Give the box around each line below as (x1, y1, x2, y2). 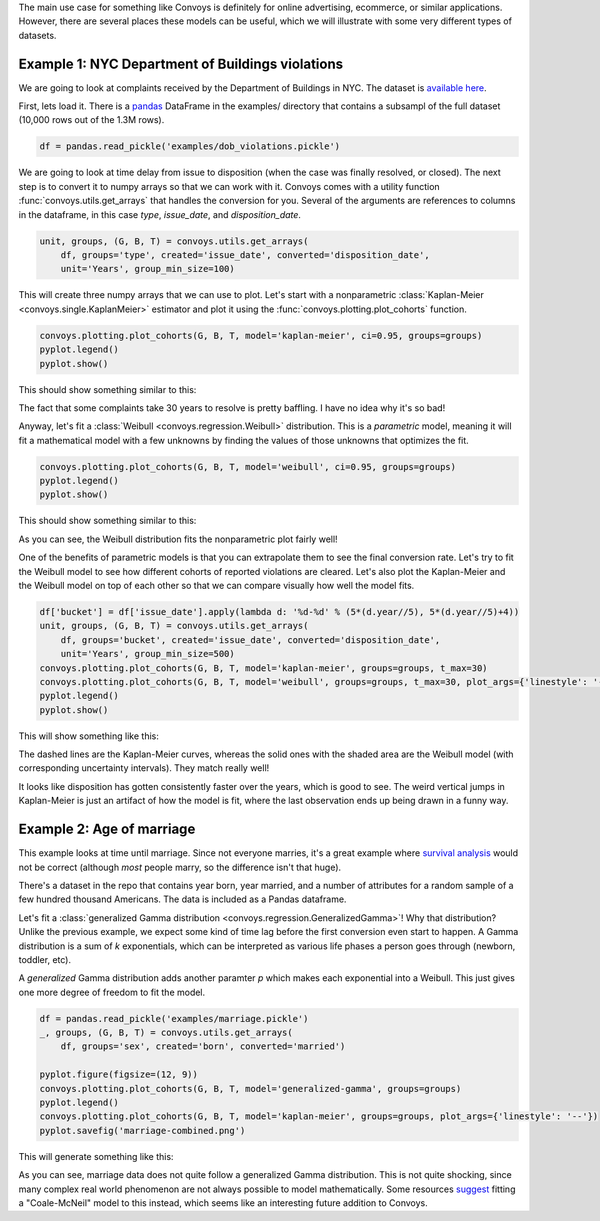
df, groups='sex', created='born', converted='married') (60, 1041, 346, 1052)
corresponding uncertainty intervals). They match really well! (18, 762, 270, 774)
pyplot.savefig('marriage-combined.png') (39, 1125, 246, 1136)
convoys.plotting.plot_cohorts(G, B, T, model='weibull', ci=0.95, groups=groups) (39, 461, 457, 472)
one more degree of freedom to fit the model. (18, 986, 206, 998)
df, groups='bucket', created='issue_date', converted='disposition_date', (60, 634, 441, 645)
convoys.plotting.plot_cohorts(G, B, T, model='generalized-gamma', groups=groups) (39, 1083, 462, 1094)
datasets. (18, 29, 57, 41)
